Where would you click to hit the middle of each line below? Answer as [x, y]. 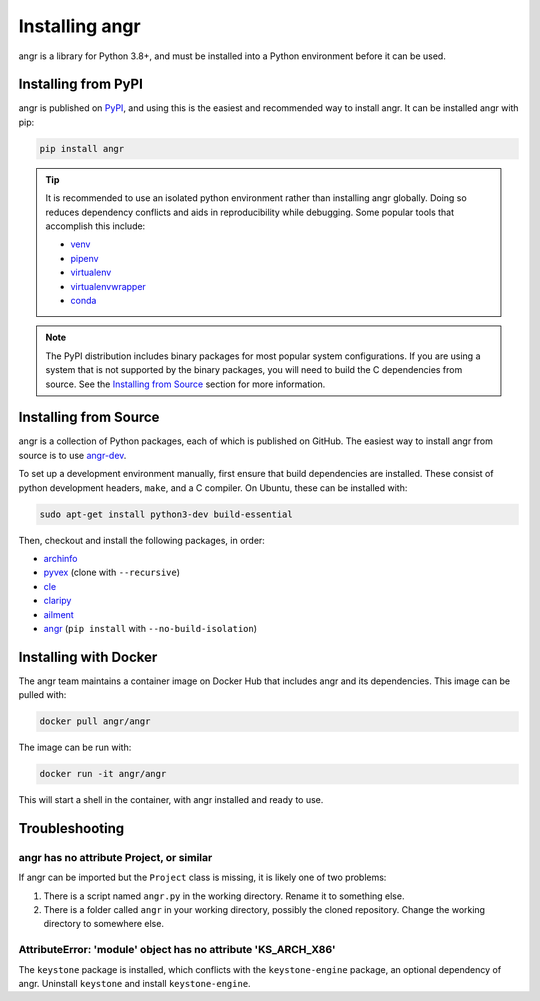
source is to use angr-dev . [72, 455]
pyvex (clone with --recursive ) [111, 572]
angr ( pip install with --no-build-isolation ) [150, 628]
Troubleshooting [71, 828]
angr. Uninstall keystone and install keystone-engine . [134, 983]
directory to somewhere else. [104, 924]
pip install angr [82, 148]
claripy [57, 601]
